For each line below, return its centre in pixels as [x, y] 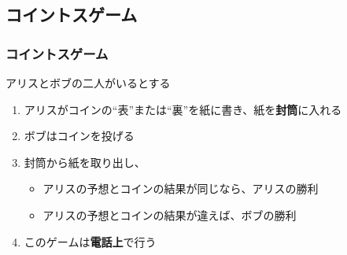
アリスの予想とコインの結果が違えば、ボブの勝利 [170, 214]
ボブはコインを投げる [79, 136]
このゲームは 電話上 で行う [90, 241]
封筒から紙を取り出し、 [85, 162]
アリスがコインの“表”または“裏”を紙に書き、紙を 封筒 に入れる [183, 109]
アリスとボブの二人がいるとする [88, 83]
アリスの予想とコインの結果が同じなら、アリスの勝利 [181, 188]
